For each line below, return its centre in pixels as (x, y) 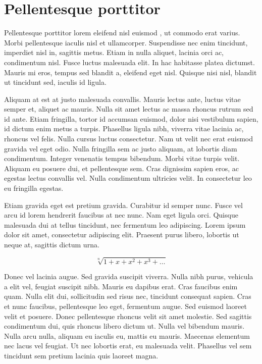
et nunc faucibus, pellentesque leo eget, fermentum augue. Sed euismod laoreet (125, 306)
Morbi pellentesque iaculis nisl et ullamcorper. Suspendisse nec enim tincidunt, (126, 42)
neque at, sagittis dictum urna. (52, 244)
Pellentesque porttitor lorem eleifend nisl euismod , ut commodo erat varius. (122, 33)
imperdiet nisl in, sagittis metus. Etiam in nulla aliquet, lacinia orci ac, (114, 52)
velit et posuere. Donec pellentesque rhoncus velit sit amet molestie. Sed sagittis (128, 316)
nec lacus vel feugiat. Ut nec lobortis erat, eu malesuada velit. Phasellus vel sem (128, 346)
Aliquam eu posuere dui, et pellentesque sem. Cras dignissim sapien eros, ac (122, 168)
